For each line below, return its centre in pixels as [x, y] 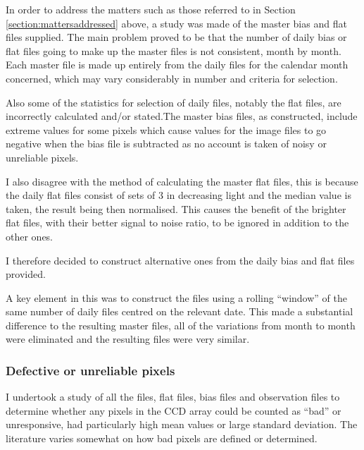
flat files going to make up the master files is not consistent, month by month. [174, 50]
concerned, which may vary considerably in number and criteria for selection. [172, 78]
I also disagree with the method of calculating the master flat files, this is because [182, 181]
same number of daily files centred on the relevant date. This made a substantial [180, 311]
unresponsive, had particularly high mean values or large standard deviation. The [182, 424]
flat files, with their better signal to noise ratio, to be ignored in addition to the [177, 223]
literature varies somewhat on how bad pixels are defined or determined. [162, 438]
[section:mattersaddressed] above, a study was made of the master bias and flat [176, 23]
